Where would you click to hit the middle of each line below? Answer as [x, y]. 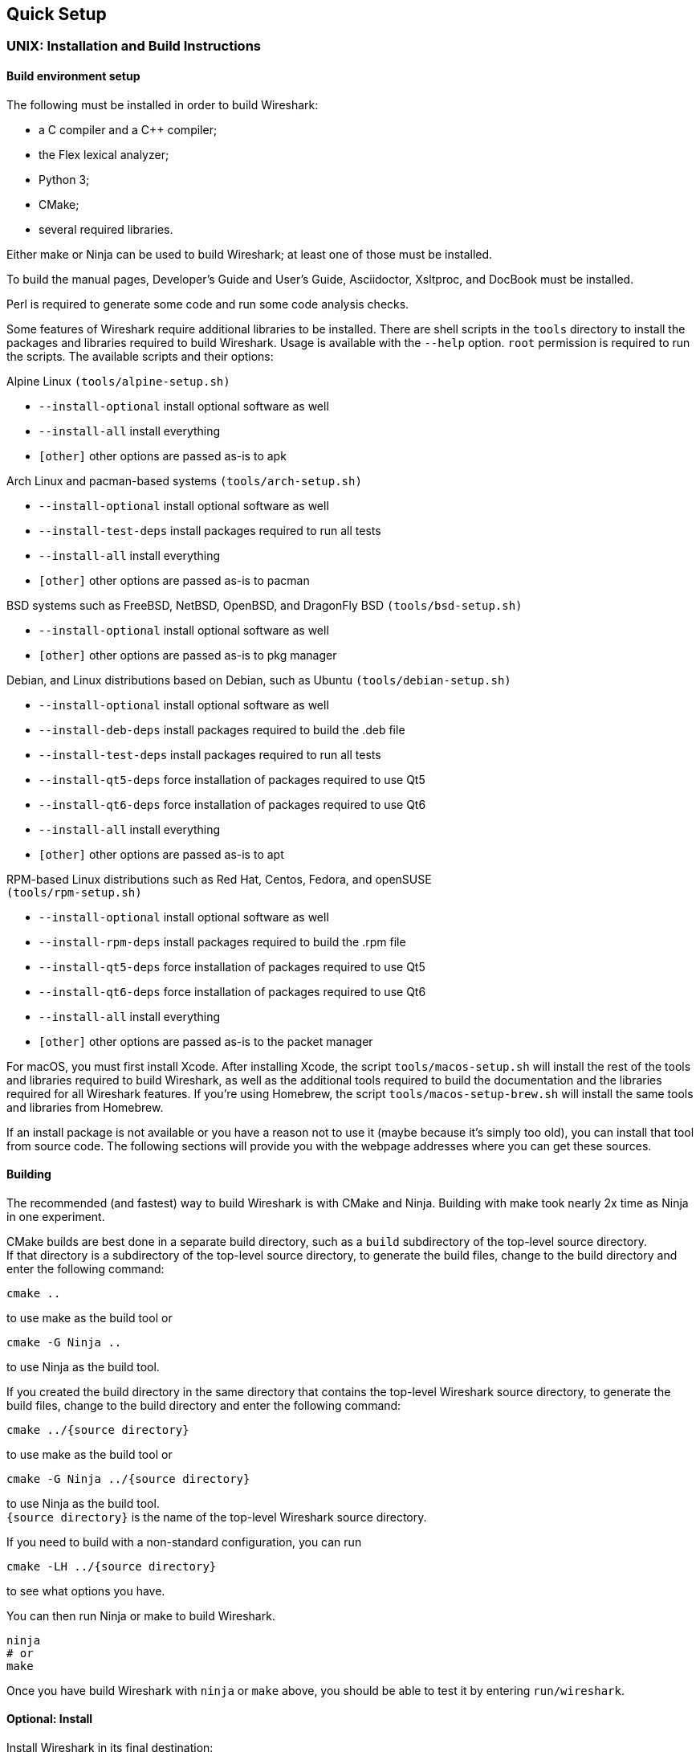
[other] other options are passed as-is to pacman [174, 580]
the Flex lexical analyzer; [104, 154]
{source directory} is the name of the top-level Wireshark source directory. [217, 1517]
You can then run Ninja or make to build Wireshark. [141, 1615]
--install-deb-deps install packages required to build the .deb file [222, 729]
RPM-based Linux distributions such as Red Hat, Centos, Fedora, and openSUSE [219, 879]
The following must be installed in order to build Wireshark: [163, 104]
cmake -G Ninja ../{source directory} [128, 1478]
